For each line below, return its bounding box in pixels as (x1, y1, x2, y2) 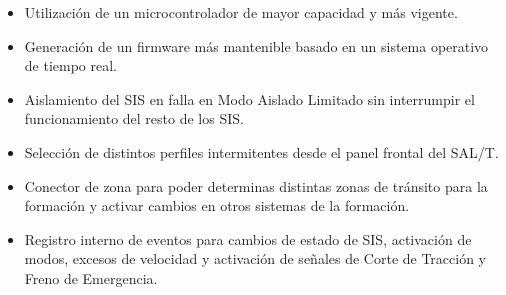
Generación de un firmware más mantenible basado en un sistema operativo (24, 35, 489, 56)
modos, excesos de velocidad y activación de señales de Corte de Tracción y (24, 248, 487, 269)
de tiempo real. (24, 55, 118, 76)
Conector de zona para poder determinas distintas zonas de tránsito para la (24, 175, 488, 196)
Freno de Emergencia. (24, 267, 158, 288)
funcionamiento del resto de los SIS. (24, 108, 244, 129)
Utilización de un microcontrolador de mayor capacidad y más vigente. (24, 2, 458, 22)
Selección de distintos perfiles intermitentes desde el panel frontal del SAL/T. (24, 141, 499, 162)
